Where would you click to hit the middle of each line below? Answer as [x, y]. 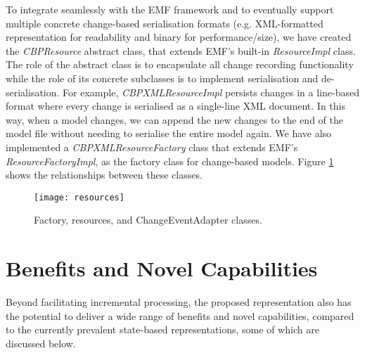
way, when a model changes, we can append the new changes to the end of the [174, 119]
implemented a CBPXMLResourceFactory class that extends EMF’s [152, 147]
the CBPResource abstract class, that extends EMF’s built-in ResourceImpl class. [181, 50]
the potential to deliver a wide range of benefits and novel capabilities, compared [180, 315]
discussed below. [41, 343]
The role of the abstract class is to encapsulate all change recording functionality [180, 64]
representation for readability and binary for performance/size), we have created [179, 37]
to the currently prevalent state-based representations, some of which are [162, 329]
